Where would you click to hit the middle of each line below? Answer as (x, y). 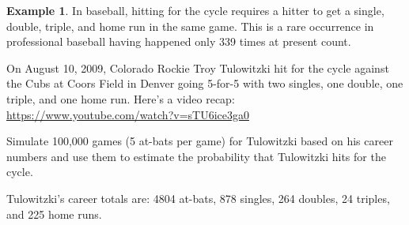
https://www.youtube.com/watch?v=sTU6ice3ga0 (128, 114)
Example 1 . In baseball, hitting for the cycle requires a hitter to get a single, (195, 10)
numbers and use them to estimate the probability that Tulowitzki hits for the (196, 156)
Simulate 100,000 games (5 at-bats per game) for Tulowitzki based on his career (200, 141)
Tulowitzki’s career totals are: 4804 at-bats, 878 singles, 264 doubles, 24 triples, (198, 198)
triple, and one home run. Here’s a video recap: (121, 98)
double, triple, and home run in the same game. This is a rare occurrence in (190, 26)
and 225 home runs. (54, 214)
